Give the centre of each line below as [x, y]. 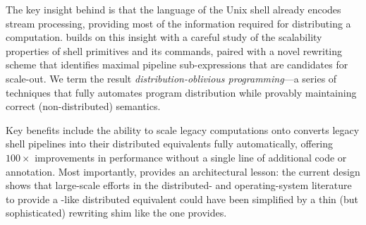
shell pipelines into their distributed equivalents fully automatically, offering [170, 144]
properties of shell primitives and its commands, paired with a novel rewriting [174, 50]
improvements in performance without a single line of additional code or [191, 157]
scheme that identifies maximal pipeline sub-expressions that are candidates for [177, 65]
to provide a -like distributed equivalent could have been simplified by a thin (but [182, 199]
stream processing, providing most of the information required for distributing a [178, 23]
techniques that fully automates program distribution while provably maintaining [181, 92]
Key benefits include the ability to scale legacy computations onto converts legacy [183, 129]
